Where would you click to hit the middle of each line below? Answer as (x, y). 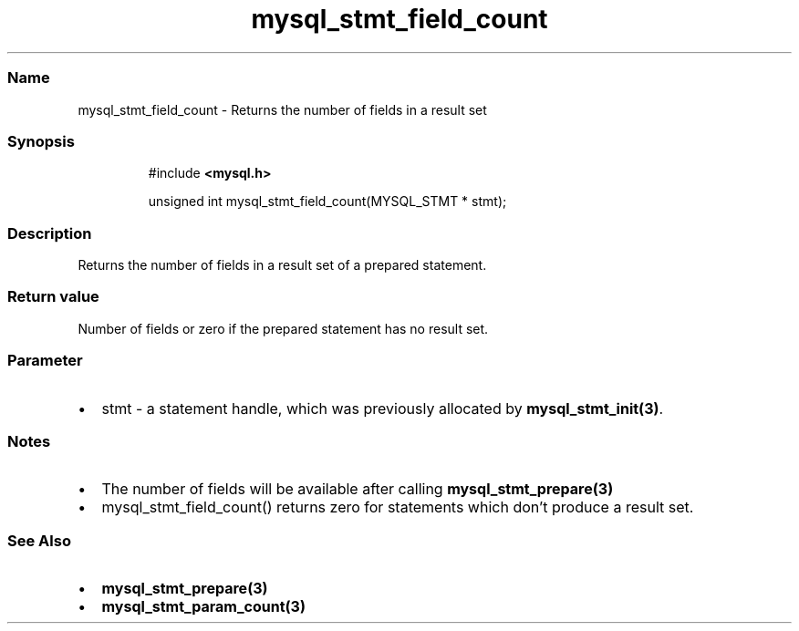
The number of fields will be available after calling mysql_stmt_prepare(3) (358, 489)
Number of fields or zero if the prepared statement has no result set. (283, 328)
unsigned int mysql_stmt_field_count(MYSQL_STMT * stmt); (327, 202)
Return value (53, 297)
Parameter (45, 361)
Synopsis (41, 141)
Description (50, 233)
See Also (39, 540)
